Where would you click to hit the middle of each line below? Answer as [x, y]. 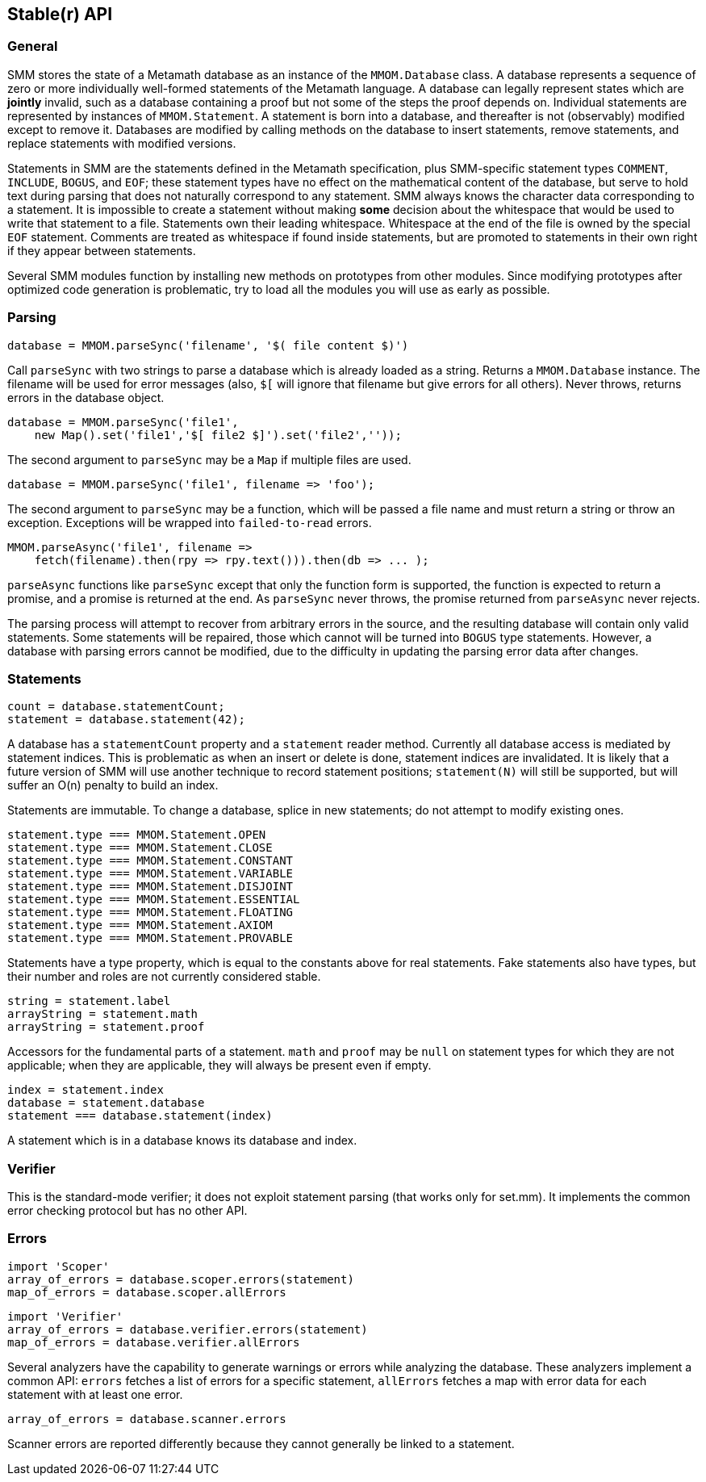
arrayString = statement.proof [106, 1027]
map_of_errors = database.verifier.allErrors [154, 1342]
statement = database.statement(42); [127, 720]
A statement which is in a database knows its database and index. [182, 1141]
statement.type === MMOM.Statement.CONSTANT [150, 861]
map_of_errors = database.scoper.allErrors [147, 1292]
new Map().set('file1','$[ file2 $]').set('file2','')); [218, 435]
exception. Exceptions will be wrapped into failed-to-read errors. [190, 522]
